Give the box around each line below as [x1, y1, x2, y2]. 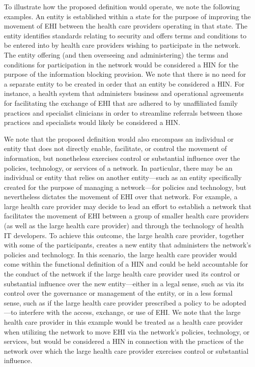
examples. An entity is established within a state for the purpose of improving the [4, 11, 251, 21]
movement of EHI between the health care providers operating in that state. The [4, 21, 248, 31]
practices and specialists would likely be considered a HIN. [4, 117, 180, 127]
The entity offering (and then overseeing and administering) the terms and [4, 49, 228, 60]
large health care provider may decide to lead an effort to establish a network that [4, 201, 252, 211]
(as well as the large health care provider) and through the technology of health [4, 220, 244, 231]
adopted [222, 297, 246, 307]
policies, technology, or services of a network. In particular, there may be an [4, 162, 233, 173]
